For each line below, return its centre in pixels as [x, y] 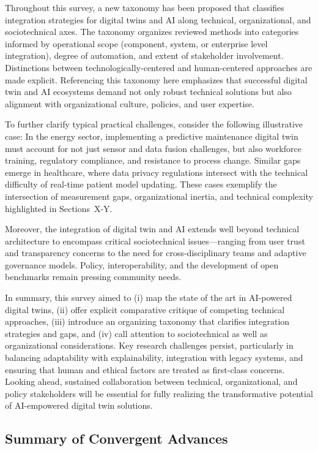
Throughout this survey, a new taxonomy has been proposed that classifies [145, 7]
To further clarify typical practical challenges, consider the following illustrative [154, 124]
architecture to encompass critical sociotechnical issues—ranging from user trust [155, 241]
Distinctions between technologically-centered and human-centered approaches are [159, 67]
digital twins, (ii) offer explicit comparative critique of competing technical [145, 309]
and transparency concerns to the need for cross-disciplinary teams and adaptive [156, 253]
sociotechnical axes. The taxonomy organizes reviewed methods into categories [152, 32]
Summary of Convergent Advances [116, 438]
